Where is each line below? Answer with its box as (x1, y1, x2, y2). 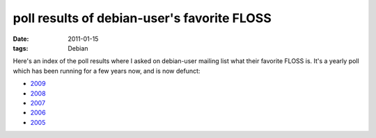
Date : (13, 35, 29, 43)
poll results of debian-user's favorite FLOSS (13, 10, 272, 26)
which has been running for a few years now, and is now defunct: (13, 67, 201, 75)
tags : (13, 44, 29, 52)
